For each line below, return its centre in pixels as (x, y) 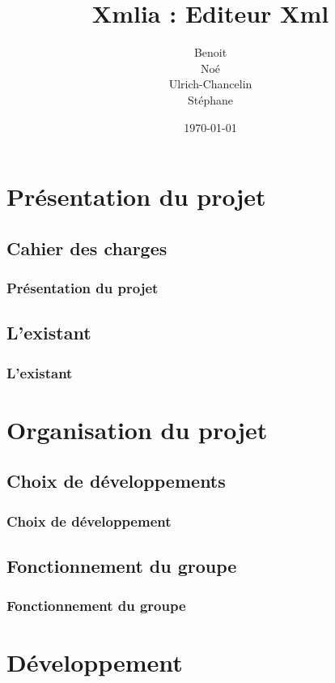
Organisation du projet (137, 429)
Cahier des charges (87, 248)
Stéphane (210, 99)
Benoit (210, 52)
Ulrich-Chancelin (210, 84)
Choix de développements (116, 481)
